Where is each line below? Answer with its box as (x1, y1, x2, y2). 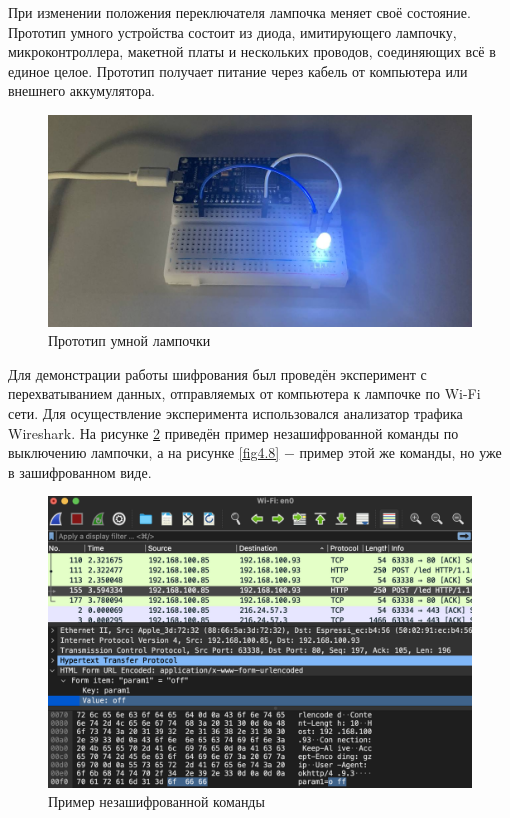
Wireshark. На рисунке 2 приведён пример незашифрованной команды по (8, 422, 459, 443)
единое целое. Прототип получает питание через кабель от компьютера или (8, 60, 468, 81)
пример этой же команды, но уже (299, 442, 502, 463)
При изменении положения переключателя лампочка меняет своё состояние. (8, 2, 471, 22)
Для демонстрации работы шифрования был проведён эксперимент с (8, 363, 427, 384)
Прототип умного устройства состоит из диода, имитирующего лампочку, (8, 21, 457, 42)
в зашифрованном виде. (8, 461, 152, 482)
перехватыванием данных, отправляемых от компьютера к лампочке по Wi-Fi (8, 383, 481, 404)
